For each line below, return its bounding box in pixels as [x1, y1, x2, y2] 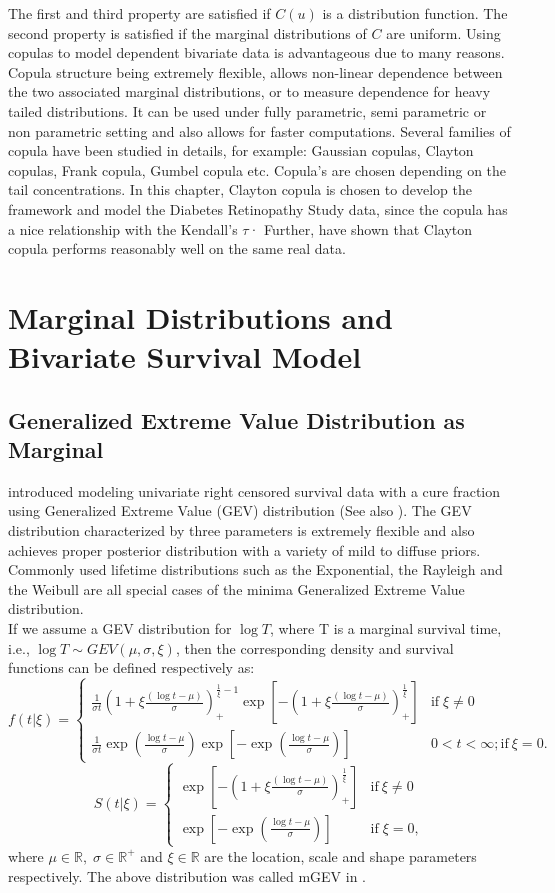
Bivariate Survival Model [8, 336, 362, 377]
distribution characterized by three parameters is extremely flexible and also [8, 520, 475, 541]
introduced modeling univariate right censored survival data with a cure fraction [8, 480, 501, 501]
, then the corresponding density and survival [175, 637, 454, 658]
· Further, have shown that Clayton [248, 218, 473, 239]
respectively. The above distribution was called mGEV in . [8, 865, 367, 886]
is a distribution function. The [322, 3, 508, 23]
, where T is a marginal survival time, [269, 618, 502, 639]
